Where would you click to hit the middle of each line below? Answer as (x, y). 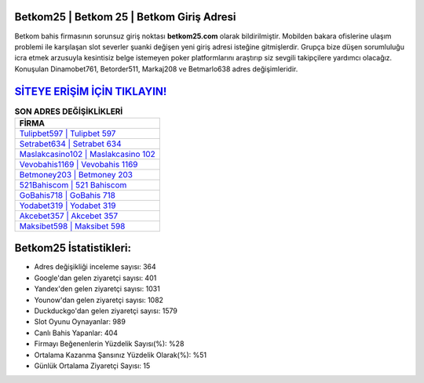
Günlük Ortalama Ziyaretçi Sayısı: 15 (92, 366)
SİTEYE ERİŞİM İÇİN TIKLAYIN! (91, 91)
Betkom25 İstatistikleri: (73, 248)
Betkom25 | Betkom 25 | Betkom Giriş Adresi (125, 17)
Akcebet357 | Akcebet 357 (68, 216)
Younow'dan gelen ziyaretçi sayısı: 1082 (99, 300)
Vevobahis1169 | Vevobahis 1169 (79, 164)
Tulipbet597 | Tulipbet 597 (68, 133)
